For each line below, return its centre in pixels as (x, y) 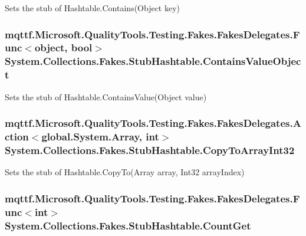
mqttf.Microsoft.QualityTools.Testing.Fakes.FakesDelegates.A (153, 123)
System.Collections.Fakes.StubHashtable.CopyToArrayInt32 (150, 150)
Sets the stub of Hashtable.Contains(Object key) (93, 8)
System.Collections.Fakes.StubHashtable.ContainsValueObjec (153, 61)
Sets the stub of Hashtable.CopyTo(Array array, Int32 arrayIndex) (125, 172)
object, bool (63, 47)
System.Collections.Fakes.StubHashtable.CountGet (128, 225)
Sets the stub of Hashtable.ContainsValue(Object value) (106, 96)
